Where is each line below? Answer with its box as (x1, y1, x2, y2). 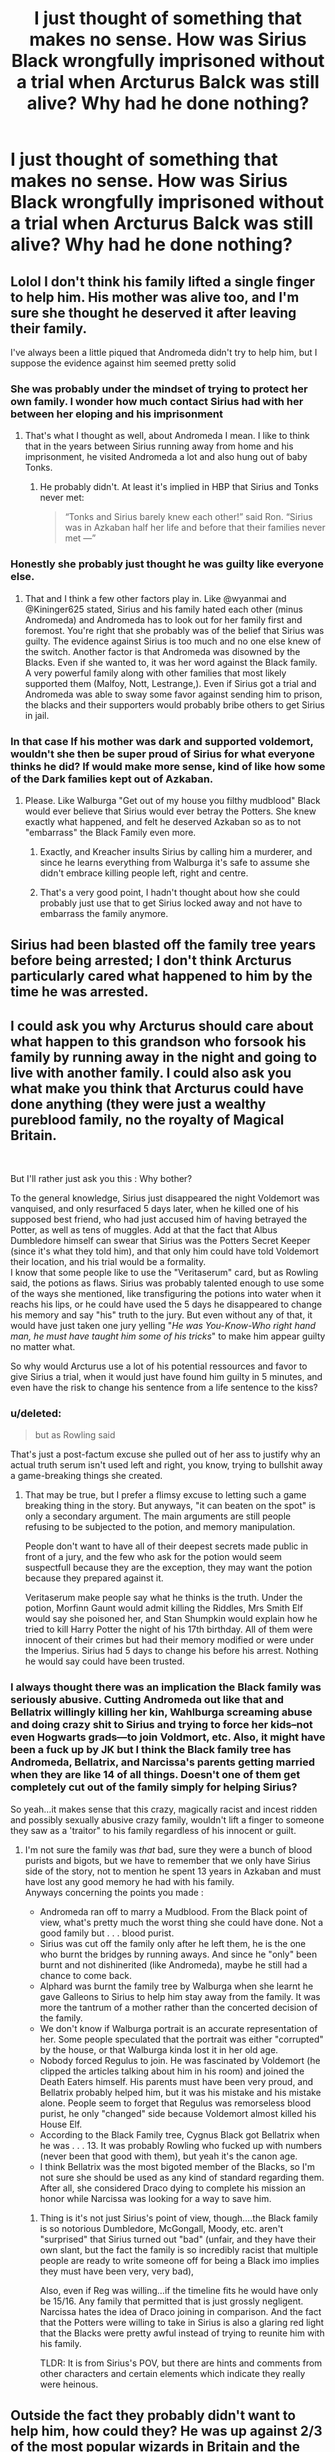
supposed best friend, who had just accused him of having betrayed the (10, 1213, 308, 1226)
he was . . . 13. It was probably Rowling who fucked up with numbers (39, 2139, 323, 2151)
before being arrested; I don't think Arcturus (10, 952, 292, 969)
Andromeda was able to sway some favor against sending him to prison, (24, 688, 323, 700)
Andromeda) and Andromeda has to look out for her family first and (24, 613, 303, 626)
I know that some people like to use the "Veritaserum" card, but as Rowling (10, 1267, 319, 1279)
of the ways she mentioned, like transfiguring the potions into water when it (10, 1288, 322, 1300)
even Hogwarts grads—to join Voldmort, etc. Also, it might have (10, 1730, 326, 1744)
